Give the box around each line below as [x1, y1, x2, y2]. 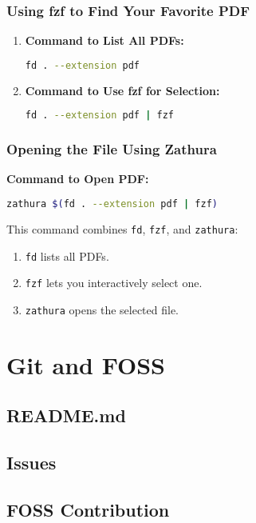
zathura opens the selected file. [25, 301, 179, 317]
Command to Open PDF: [6, 170, 149, 187]
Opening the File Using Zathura [6, 139, 217, 159]
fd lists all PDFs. [25, 247, 109, 264]
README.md [6, 403, 126, 428]
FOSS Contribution [6, 497, 170, 521]
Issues [6, 450, 57, 475]
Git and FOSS [6, 348, 165, 381]
